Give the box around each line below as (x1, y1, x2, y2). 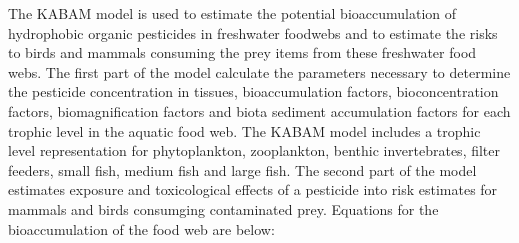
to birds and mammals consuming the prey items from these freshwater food (8, 42, 477, 63)
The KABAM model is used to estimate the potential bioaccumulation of (8, 3, 457, 23)
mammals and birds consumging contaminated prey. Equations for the (8, 198, 439, 219)
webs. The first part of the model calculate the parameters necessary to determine (8, 61, 511, 82)
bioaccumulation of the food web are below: (8, 218, 275, 239)
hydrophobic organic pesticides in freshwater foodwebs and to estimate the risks (8, 22, 498, 43)
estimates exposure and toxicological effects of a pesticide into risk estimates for (8, 179, 498, 200)
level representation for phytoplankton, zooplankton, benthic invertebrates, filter (8, 140, 501, 161)
